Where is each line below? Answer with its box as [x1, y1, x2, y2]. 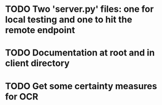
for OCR [5, 91, 39, 102]
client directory [5, 58, 70, 69]
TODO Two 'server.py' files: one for [5, 3, 154, 15]
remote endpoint [5, 25, 75, 36]
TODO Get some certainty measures [5, 80, 158, 92]
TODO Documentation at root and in [5, 47, 155, 58]
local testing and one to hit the [5, 14, 132, 25]
